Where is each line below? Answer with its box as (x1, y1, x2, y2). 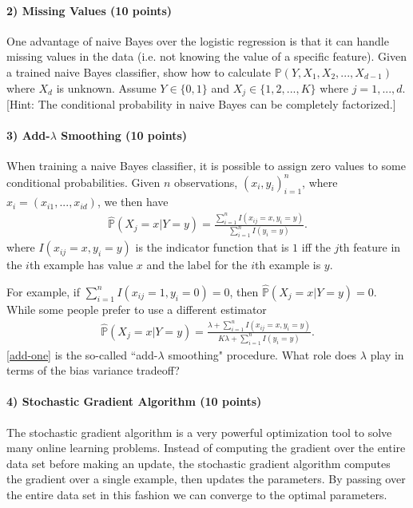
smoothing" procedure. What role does (168, 346, 357, 363)
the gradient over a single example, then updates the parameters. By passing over (6, 470, 406, 487)
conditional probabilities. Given (6, 173, 161, 190)
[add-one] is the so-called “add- (6, 346, 158, 363)
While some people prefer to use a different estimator (6, 300, 267, 317)
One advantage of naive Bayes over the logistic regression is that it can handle (6, 32, 389, 49)
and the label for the (146, 256, 248, 273)
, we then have (97, 193, 169, 210)
